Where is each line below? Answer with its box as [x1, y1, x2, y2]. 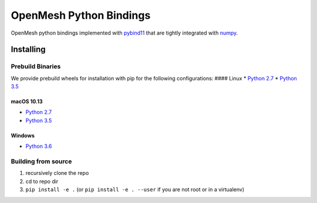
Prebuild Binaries [11, 62, 61, 70]
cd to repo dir [25, 178, 59, 185]
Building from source [11, 157, 72, 165]
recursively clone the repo [25, 170, 89, 177]
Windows [11, 132, 35, 139]
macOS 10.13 [11, 98, 43, 105]
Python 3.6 [25, 143, 52, 150]
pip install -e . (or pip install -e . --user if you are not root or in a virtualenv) [25, 186, 245, 193]
